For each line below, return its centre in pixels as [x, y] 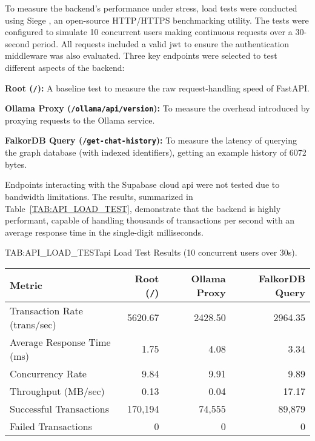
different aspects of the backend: [65, 67]
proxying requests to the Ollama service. [80, 120]
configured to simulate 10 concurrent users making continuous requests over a [149, 32]
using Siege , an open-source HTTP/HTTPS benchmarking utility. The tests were [157, 20]
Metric [26, 285]
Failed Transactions [51, 426]
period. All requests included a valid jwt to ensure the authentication [161, 43]
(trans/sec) [33, 324]
